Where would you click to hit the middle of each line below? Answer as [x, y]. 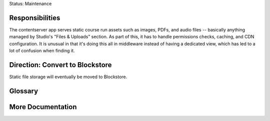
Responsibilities [35, 18]
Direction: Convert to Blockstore [60, 65]
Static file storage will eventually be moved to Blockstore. [68, 77]
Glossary [24, 91]
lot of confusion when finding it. [42, 51]
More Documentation [43, 107]
